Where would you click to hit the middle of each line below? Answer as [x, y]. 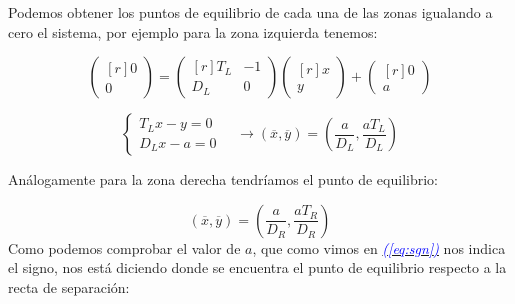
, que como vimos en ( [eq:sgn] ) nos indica [379, 247]
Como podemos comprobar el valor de [124, 247]
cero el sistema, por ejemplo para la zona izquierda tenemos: [193, 31]
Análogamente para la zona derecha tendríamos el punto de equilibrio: [223, 179]
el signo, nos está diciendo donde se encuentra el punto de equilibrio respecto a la [257, 267]
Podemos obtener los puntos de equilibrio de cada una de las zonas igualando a [250, 12]
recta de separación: [69, 286]
